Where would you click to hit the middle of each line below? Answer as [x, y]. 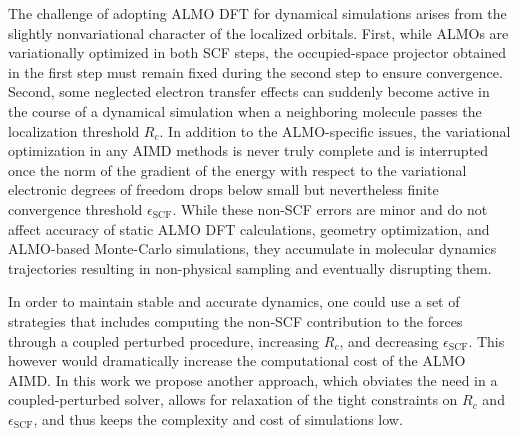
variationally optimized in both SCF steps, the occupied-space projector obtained [257, 52]
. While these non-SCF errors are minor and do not [330, 208]
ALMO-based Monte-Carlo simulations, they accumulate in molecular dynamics [252, 248]
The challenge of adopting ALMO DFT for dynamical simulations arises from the [257, 13]
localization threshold [74, 130]
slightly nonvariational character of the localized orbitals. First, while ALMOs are [258, 32]
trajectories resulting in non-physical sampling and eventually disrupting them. [250, 267]
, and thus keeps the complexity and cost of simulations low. [218, 418]
